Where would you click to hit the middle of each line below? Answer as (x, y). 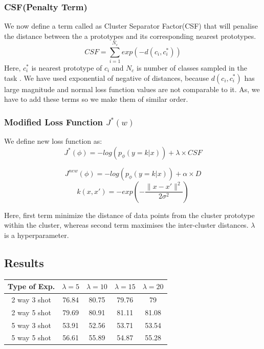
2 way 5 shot (31, 312)
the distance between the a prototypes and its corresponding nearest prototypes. (130, 36)
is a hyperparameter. (37, 235)
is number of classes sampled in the (192, 67)
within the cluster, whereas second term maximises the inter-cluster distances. (126, 225)
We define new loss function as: (53, 140)
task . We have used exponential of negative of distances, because (107, 78)
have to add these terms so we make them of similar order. (96, 99)
